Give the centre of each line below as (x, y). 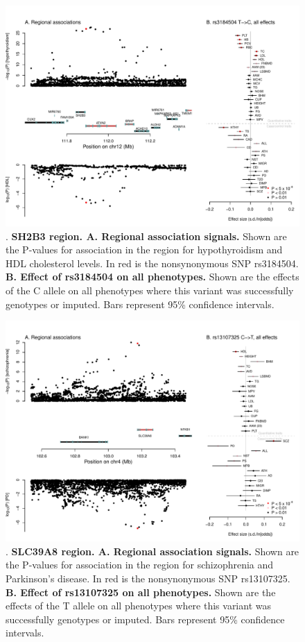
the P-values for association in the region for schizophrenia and (140, 565)
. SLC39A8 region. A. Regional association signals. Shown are (152, 551)
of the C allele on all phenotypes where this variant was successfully (150, 290)
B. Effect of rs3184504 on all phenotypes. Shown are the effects (152, 277)
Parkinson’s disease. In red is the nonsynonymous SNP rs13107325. (148, 578)
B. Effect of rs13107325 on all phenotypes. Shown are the (141, 592)
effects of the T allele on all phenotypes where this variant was (138, 606)
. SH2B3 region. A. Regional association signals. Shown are (146, 236)
